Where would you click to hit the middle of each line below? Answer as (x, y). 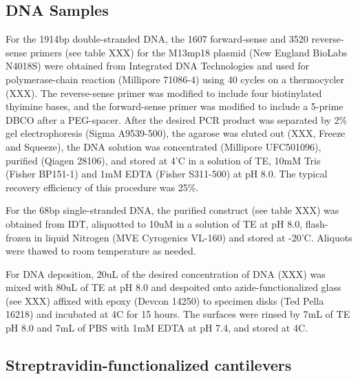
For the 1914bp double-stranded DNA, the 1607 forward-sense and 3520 (157, 39)
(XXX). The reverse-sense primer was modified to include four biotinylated (164, 93)
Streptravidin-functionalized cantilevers (149, 365)
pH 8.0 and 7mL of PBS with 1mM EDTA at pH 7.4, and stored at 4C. (157, 328)
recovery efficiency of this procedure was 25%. (102, 187)
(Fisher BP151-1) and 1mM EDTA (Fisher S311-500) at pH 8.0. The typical (167, 174)
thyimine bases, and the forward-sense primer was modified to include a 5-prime (175, 106)
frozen (18, 237)
